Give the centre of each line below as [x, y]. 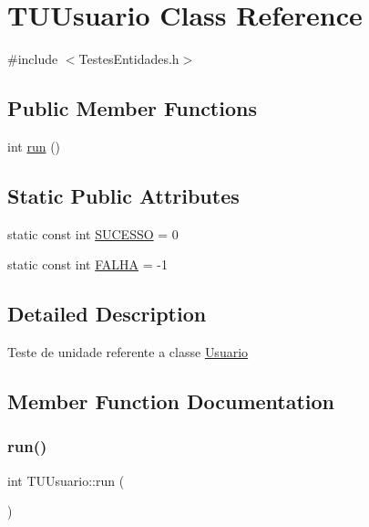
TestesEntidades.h [129, 59]
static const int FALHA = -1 [87, 264]
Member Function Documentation [171, 401]
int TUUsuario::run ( [66, 480]
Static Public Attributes [123, 195]
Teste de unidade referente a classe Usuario [128, 352]
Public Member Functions [132, 108]
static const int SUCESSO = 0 [93, 233]
